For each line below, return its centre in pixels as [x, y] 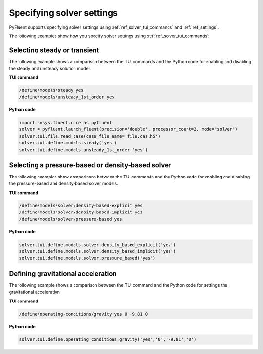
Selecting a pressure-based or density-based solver [90, 165]
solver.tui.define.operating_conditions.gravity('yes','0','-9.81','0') [108, 339]
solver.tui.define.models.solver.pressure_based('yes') [87, 258]
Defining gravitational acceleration [63, 274]
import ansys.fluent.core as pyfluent [66, 122]
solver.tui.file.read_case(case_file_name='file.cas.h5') [90, 136]
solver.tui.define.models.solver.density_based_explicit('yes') [98, 245]
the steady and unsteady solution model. [50, 69]
